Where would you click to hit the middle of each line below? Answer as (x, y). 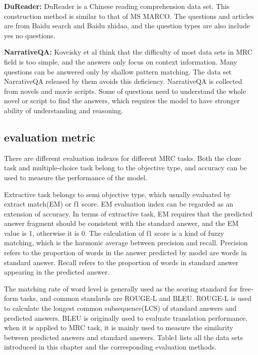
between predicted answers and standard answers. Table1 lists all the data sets (124, 337)
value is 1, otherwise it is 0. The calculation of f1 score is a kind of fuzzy (114, 233)
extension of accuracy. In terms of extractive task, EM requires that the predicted (128, 213)
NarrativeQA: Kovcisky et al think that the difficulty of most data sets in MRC (128, 52)
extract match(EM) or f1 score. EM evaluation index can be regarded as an (119, 204)
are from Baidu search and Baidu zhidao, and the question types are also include (127, 26)
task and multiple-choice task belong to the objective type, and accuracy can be (126, 168)
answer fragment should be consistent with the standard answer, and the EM (121, 223)
